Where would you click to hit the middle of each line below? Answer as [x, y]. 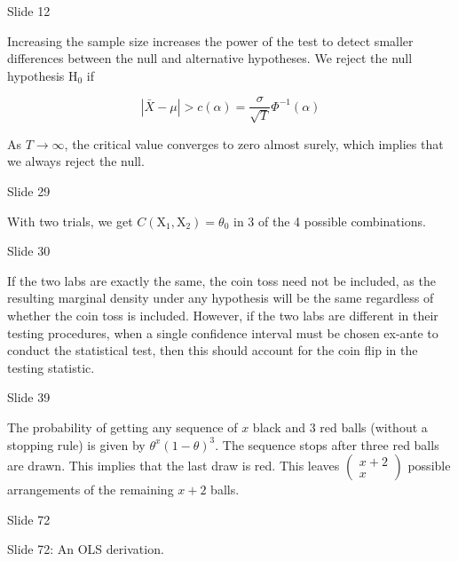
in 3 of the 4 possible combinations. [330, 221]
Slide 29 [29, 191]
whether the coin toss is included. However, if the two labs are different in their [223, 315]
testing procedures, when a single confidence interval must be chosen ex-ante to [223, 332]
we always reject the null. [76, 161]
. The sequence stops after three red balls [327, 444]
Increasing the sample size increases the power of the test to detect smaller [210, 40]
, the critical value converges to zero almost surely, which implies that [254, 143]
